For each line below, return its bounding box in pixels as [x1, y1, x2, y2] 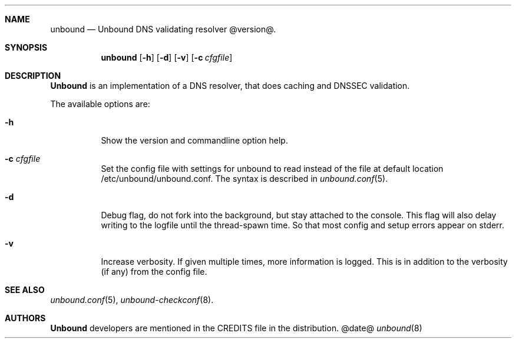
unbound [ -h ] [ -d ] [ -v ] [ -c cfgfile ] [101, 52, 233, 62]
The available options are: [50, 99, 150, 109]
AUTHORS [5, 313, 46, 323]
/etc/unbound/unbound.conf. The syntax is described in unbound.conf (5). [101, 174, 388, 184]
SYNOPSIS [5, 42, 48, 52]
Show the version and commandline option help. [101, 135, 288, 145]
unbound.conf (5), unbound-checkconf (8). [50, 295, 214, 305]
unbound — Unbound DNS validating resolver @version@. [50, 24, 276, 34]
